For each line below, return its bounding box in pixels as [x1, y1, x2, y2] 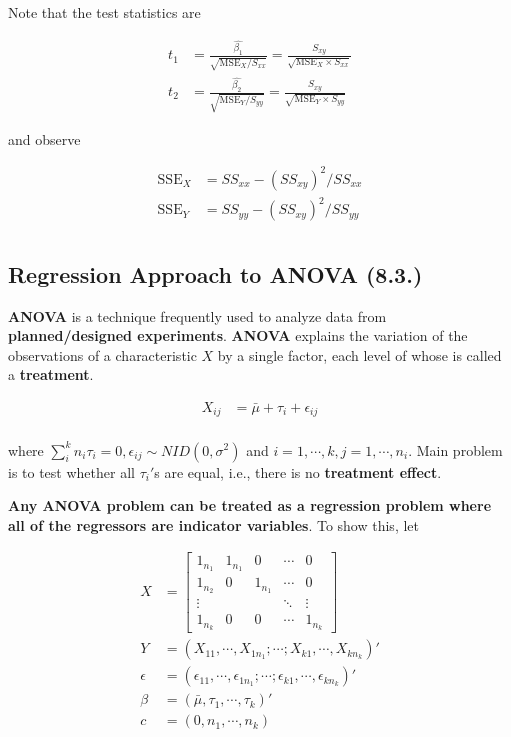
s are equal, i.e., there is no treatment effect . [154, 461, 442, 482]
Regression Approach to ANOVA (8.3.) [8, 258, 423, 289]
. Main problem [408, 439, 503, 460]
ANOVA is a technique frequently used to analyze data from [8, 305, 387, 326]
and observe [8, 128, 81, 149]
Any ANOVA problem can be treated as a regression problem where [8, 495, 492, 516]
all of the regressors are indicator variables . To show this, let [8, 514, 419, 535]
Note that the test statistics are [8, 2, 201, 22]
